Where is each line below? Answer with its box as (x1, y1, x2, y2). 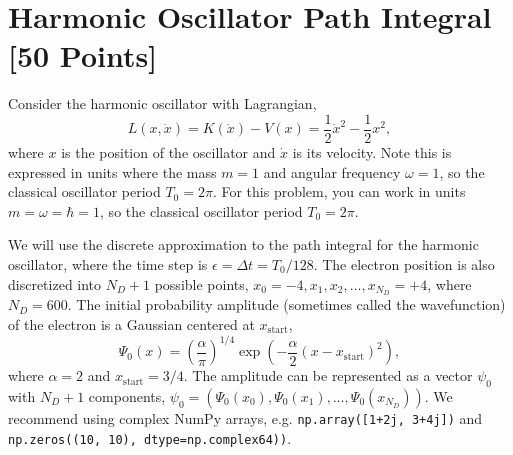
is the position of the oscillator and (61, 141, 276, 162)
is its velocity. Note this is (292, 141, 452, 162)
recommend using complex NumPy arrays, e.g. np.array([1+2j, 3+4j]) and (8, 407, 483, 428)
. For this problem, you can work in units (212, 181, 466, 202)
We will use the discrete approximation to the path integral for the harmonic (8, 234, 479, 255)
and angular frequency (263, 161, 401, 182)
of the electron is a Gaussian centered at (8, 313, 255, 334)
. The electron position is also (313, 253, 495, 274)
